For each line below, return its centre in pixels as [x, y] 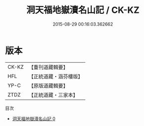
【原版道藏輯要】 [48, 85]
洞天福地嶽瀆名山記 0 [34, 119]
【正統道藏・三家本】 [53, 95]
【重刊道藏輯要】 [48, 67]
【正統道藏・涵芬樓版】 [55, 76]
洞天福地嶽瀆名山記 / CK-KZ [83, 10]
